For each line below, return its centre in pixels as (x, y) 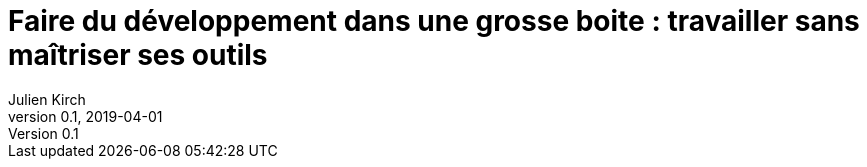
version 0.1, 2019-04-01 (85, 116)
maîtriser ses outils (138, 55)
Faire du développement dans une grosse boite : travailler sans (434, 21)
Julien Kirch (47, 99)
